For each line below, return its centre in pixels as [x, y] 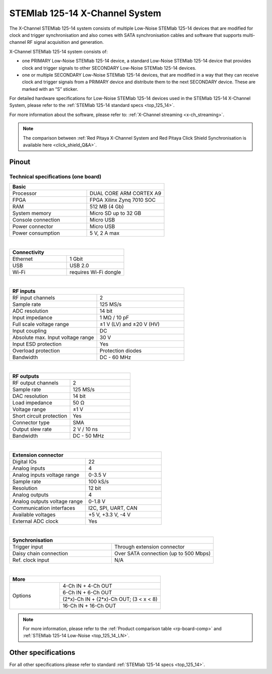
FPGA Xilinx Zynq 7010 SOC [123, 200]
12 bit [95, 488]
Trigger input [28, 547]
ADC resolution [30, 311]
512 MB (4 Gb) [107, 207]
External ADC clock [36, 521]
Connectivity [28, 252]
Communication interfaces [44, 508]
